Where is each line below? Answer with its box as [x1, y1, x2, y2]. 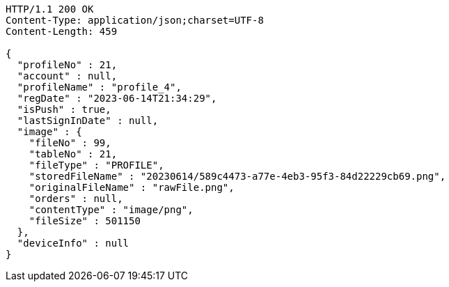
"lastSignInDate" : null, [17, 115, 159, 126]
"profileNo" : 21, [17, 59, 118, 70]
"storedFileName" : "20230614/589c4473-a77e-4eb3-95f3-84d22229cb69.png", [29, 171, 446, 182]
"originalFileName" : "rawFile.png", [29, 182, 235, 193]
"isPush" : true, [17, 104, 111, 115]
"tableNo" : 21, [29, 148, 118, 160]
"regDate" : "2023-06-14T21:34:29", [17, 93, 217, 104]
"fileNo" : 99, [29, 137, 111, 148]
